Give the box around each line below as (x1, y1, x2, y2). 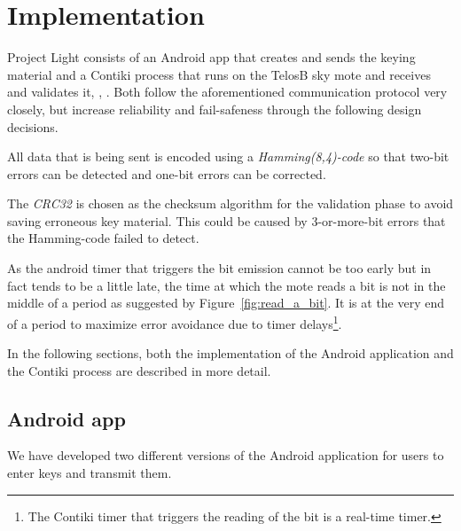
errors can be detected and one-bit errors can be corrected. (7, 164, 326, 183)
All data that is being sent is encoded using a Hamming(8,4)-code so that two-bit (7, 147, 449, 166)
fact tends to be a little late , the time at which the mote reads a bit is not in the (7, 276, 446, 294)
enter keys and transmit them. (7, 464, 172, 482)
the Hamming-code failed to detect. (7, 229, 199, 247)
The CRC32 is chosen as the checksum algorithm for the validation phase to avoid (7, 194, 454, 213)
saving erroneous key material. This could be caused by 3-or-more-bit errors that (7, 211, 446, 230)
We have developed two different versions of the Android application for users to (7, 446, 444, 465)
